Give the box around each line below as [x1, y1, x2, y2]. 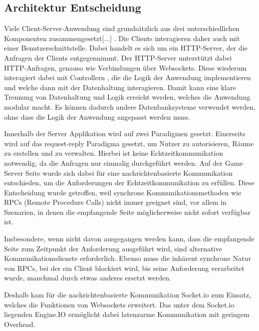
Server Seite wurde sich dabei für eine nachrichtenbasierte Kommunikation [4, 167, 233, 178]
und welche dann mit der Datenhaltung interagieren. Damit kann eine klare [4, 82, 236, 92]
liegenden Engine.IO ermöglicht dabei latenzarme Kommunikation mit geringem [4, 309, 249, 319]
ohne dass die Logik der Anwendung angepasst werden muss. [4, 111, 190, 122]
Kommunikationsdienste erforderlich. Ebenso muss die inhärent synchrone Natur [4, 253, 251, 263]
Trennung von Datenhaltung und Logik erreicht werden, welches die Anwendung [4, 92, 250, 102]
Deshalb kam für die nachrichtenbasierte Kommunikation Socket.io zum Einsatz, [4, 289, 251, 300]
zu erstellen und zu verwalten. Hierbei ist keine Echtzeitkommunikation [4, 148, 223, 158]
